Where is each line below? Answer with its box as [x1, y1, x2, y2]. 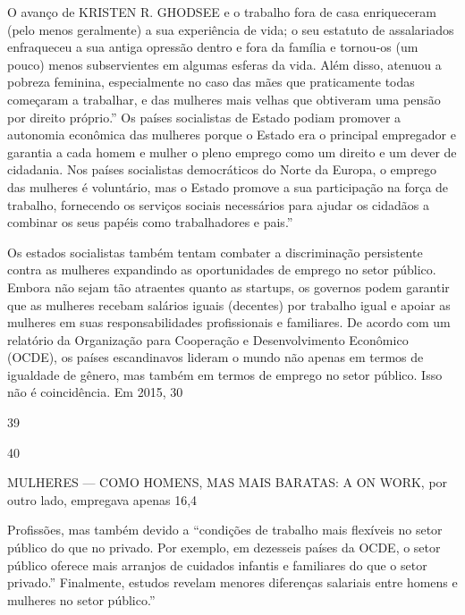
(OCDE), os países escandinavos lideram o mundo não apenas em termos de [7, 348, 424, 366]
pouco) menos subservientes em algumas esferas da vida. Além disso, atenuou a [7, 55, 442, 73]
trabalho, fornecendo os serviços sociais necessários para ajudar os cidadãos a [7, 195, 429, 214]
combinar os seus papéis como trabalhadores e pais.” [7, 213, 293, 232]
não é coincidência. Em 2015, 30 [7, 383, 183, 401]
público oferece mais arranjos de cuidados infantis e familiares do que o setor [7, 555, 427, 574]
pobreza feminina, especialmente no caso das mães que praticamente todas [7, 72, 415, 91]
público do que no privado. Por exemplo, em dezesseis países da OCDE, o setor [7, 538, 441, 557]
